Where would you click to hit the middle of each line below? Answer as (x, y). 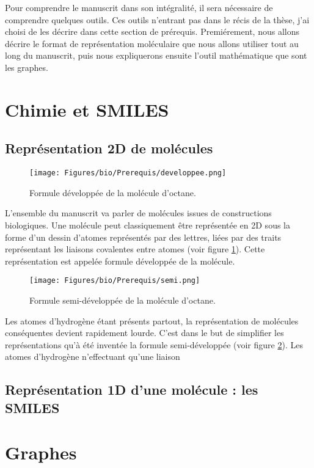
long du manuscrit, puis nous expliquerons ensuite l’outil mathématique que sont (156, 55)
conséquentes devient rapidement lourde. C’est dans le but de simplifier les (144, 333)
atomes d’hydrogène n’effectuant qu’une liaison (93, 356)
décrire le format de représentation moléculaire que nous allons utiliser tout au (152, 43)
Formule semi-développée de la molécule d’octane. (122, 300)
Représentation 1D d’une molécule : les (132, 389)
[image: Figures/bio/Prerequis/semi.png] (115, 281)
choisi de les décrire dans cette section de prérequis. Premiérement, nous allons (152, 31)
